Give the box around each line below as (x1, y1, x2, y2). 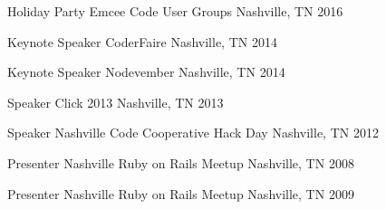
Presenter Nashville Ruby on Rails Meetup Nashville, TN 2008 (7, 153, 354, 172)
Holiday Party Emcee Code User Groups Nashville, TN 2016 (7, 2, 343, 20)
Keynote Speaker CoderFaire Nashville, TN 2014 (7, 32, 277, 51)
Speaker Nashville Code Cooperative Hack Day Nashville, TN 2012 (7, 123, 379, 142)
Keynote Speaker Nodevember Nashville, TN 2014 (7, 62, 285, 81)
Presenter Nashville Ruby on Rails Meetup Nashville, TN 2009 (7, 184, 354, 203)
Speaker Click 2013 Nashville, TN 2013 (7, 92, 224, 111)
